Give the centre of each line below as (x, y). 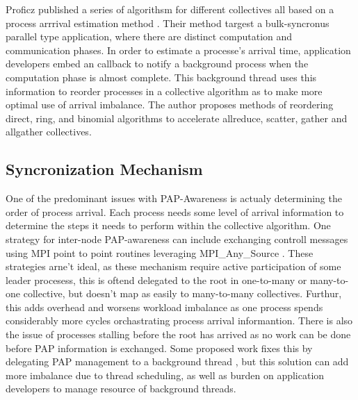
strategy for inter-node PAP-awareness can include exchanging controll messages (177, 239)
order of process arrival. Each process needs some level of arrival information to (175, 211)
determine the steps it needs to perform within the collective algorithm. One (168, 225)
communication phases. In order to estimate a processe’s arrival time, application (178, 50)
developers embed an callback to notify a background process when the (157, 64)
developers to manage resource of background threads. (121, 389)
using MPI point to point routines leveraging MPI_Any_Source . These (160, 252)
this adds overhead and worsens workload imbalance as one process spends (164, 307)
